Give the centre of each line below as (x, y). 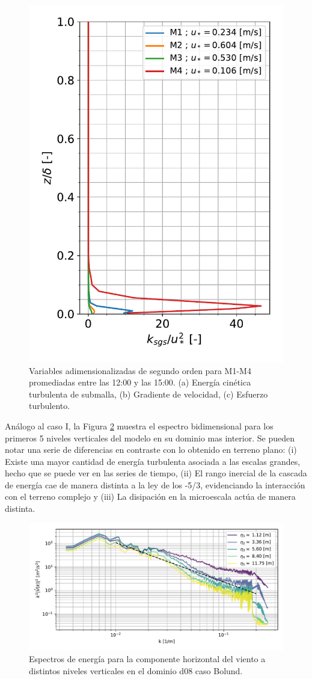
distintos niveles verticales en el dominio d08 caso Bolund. (136, 670)
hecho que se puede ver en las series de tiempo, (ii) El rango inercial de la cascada (156, 473)
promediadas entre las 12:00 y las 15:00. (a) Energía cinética (140, 382)
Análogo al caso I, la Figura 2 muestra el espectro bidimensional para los (139, 426)
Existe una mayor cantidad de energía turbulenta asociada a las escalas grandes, (153, 461)
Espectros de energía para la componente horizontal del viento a (147, 659)
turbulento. (50, 406)
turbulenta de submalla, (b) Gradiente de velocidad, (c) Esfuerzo (148, 394)
